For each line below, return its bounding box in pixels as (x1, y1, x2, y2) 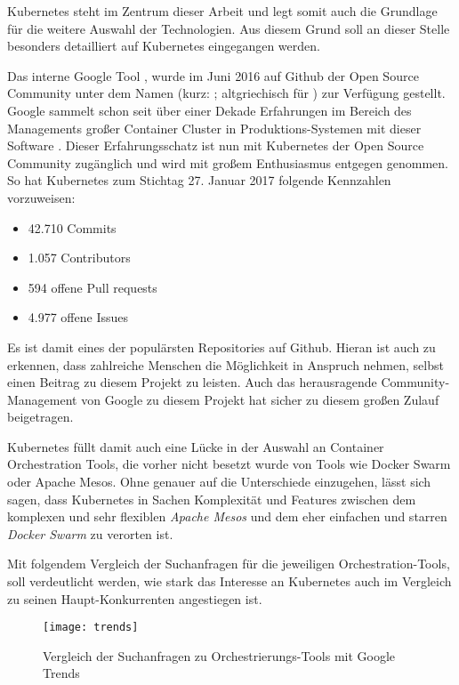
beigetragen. (7, 407, 74, 426)
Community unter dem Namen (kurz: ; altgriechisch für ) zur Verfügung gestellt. (7, 84, 446, 102)
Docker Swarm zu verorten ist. (7, 524, 173, 543)
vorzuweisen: (7, 188, 76, 206)
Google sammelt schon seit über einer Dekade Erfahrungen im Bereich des (7, 101, 412, 119)
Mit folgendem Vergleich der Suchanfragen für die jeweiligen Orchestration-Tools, (7, 554, 450, 573)
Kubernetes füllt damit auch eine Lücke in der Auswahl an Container (7, 437, 384, 455)
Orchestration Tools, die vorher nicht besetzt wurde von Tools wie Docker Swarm (7, 455, 451, 473)
